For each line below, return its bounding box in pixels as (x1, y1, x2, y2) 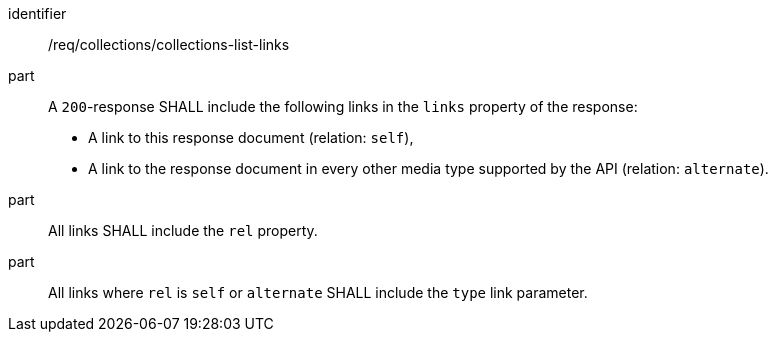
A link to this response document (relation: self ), (88, 129, 414, 146)
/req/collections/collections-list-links (48, 36, 290, 53)
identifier (8, 5, 67, 22)
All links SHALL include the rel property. (48, 222, 318, 239)
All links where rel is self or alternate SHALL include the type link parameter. (48, 284, 588, 301)
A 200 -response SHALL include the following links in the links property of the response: (48, 98, 638, 115)
